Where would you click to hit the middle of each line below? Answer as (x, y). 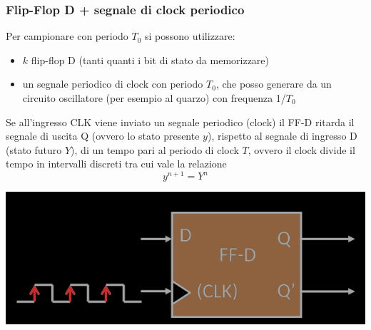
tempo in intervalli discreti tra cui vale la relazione (116, 164)
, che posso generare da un (274, 84)
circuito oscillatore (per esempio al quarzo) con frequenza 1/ (154, 98)
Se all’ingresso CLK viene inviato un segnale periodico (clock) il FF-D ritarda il (180, 122)
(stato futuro (34, 149)
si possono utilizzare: (190, 36)
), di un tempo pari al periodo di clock (155, 149)
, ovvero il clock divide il (301, 149)
